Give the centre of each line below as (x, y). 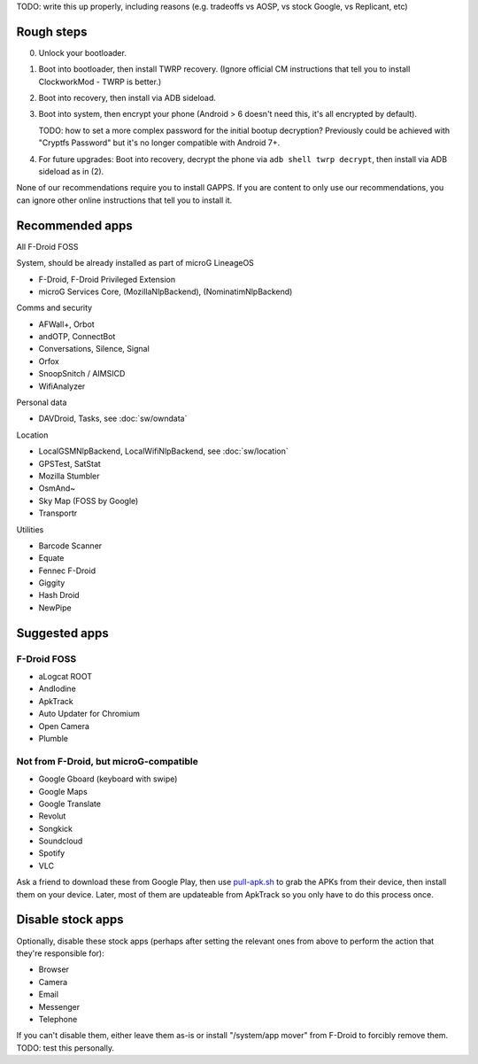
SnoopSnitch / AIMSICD (82, 374)
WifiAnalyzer (62, 386)
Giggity (52, 583)
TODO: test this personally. (66, 1048)
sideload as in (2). (71, 172)
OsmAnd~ (57, 488)
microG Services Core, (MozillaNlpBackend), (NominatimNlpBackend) (166, 291)
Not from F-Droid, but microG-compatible (107, 761)
